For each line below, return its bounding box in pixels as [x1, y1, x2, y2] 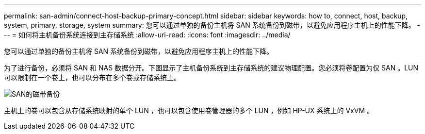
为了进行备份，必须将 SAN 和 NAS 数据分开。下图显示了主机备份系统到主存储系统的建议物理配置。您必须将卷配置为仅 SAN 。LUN [4, 64, 419, 72]
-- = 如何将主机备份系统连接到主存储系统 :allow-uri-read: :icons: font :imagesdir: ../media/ [4, 31, 291, 39]
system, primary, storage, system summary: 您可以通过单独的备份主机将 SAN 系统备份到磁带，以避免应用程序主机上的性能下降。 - [4, 21, 421, 29]
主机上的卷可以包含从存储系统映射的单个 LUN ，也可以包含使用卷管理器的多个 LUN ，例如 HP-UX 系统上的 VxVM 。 [4, 106, 374, 115]
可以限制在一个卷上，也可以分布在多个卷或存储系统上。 [4, 73, 180, 82]
